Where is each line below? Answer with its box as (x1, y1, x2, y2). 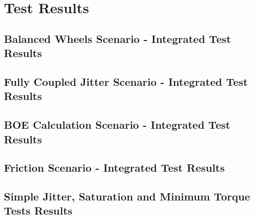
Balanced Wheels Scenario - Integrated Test (4, 31, 231, 46)
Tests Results (4, 203, 73, 218)
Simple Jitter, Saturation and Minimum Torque (4, 189, 250, 204)
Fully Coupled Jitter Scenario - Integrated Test (4, 74, 248, 89)
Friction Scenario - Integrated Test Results (4, 160, 225, 175)
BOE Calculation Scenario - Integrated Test (4, 117, 231, 132)
